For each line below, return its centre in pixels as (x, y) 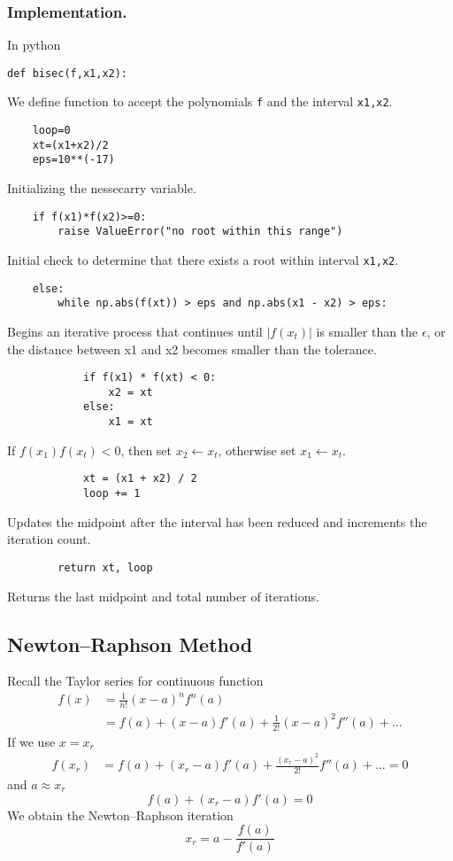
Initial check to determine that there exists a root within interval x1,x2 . (203, 260)
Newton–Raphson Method (130, 644)
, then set (146, 450)
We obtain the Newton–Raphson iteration (120, 814)
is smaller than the (367, 331)
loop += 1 (111, 494)
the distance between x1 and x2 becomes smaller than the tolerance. (192, 349)
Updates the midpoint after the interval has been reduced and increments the (217, 521)
